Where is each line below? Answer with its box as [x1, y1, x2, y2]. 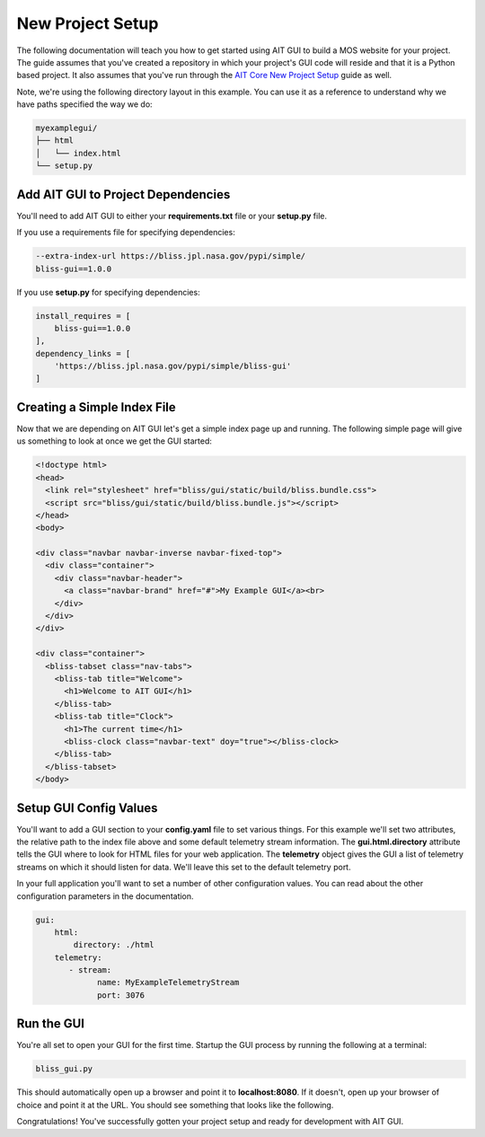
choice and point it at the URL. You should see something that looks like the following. [16, 1099, 334, 1110]
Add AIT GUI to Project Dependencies [16, 187, 231, 202]
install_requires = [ [35, 311, 131, 321]
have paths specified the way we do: [16, 99, 153, 110]
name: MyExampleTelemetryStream [97, 977, 240, 988]
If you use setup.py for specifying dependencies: [16, 286, 201, 297]
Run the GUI [16, 1016, 85, 1032]
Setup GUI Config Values [16, 800, 158, 815]
